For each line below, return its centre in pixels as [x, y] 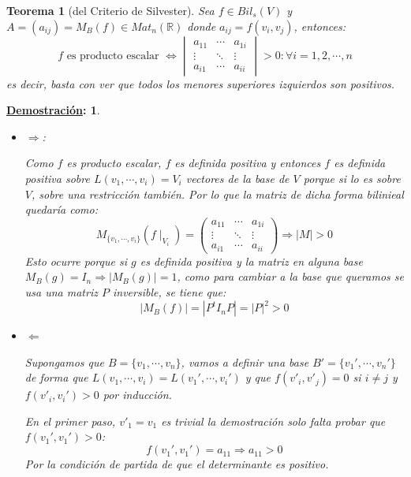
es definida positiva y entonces [248, 163]
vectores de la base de [237, 178]
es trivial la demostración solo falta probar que [273, 421]
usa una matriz [61, 292]
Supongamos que [64, 361]
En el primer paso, [70, 421]
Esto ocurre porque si [76, 261]
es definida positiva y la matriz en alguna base [251, 261]
